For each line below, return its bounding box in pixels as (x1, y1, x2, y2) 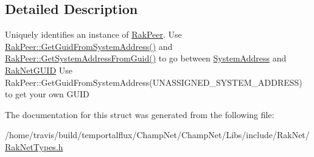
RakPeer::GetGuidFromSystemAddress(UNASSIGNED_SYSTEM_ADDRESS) (5, 75, 302, 88)
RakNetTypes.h (5, 140, 63, 153)
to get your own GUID (5, 88, 89, 100)
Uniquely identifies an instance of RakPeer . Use (5, 28, 182, 41)
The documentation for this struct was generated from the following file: (5, 108, 274, 120)
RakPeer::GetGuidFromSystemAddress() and (5, 40, 173, 52)
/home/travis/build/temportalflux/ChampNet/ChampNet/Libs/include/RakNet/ (5, 128, 310, 141)
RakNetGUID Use (5, 63, 73, 76)
